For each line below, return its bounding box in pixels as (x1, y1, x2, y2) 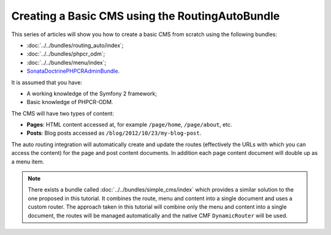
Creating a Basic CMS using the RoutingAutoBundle (11, 9, 280, 23)
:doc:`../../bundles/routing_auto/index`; (26, 42, 124, 49)
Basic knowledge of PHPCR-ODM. (26, 99, 113, 106)
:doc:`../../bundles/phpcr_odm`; (26, 50, 105, 58)
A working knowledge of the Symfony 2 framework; (26, 89, 158, 97)
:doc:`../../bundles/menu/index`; (26, 59, 107, 66)
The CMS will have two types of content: (11, 110, 115, 117)
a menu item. (11, 158, 45, 165)
